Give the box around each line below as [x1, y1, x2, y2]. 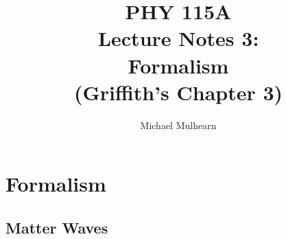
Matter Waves [5, 216, 108, 238]
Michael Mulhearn [140, 117, 217, 132]
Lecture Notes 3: [97, 24, 259, 52]
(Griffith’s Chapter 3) [73, 78, 283, 106]
